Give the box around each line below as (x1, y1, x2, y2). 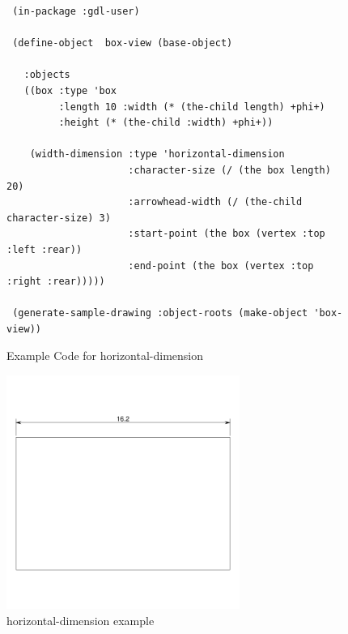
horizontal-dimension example (6, 611, 155, 628)
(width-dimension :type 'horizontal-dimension (29, 148, 285, 161)
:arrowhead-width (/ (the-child (128, 196, 303, 208)
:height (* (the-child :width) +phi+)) (58, 117, 274, 129)
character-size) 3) (6, 212, 111, 224)
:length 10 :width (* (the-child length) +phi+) (58, 101, 325, 113)
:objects (23, 69, 70, 81)
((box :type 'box (23, 84, 117, 96)
